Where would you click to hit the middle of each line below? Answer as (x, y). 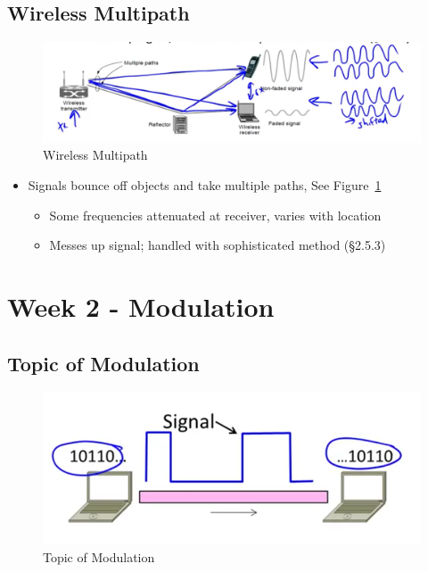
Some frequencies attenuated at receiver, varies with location (215, 215)
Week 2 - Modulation (141, 306)
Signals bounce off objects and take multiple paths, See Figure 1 (205, 185)
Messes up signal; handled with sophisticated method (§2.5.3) (218, 245)
